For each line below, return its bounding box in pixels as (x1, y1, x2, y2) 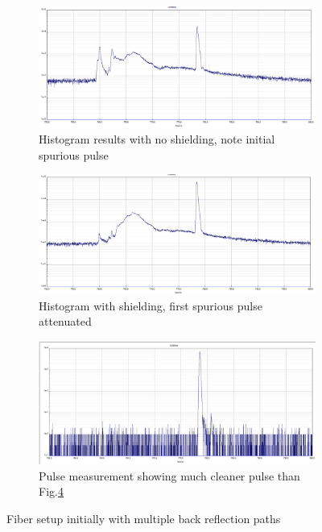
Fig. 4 (39, 483, 64, 500)
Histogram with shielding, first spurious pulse (39, 297, 262, 314)
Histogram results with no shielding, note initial (39, 131, 275, 148)
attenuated (39, 313, 92, 330)
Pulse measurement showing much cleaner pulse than (39, 467, 300, 484)
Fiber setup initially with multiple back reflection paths (6, 509, 281, 526)
